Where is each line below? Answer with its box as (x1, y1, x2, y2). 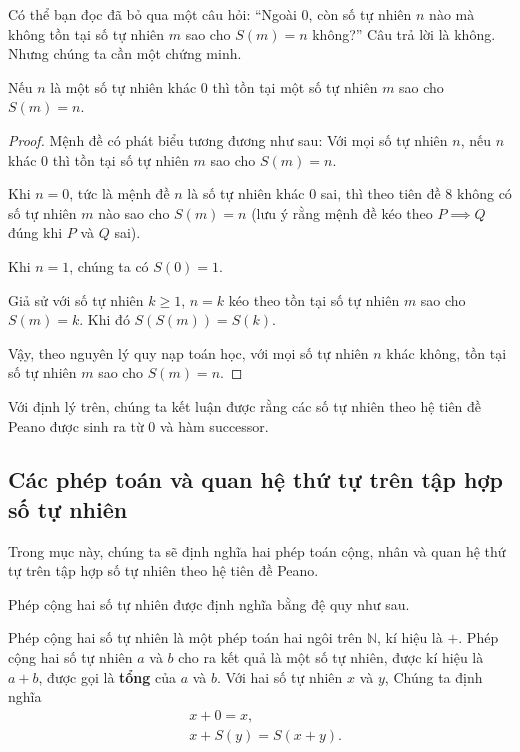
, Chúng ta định (384, 666, 483, 687)
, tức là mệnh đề (69, 183, 170, 204)
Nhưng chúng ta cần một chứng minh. (8, 43, 242, 64)
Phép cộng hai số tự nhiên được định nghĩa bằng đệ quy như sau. (8, 593, 410, 614)
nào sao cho (98, 202, 170, 223)
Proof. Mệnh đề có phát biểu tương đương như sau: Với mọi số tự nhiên (8, 129, 448, 150)
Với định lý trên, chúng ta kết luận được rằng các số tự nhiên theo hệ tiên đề (8, 395, 482, 416)
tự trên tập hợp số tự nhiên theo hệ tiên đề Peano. (8, 560, 319, 581)
